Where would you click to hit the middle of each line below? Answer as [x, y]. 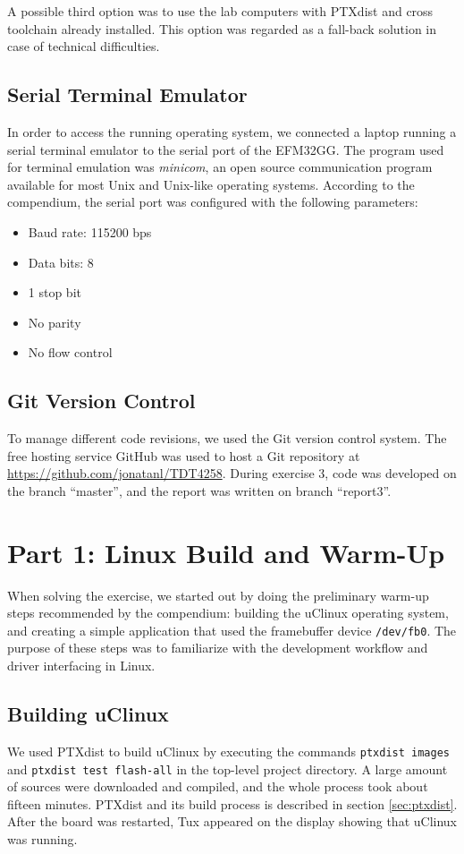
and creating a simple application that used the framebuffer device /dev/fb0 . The [232, 630]
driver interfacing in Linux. [81, 666]
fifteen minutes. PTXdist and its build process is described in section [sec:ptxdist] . [232, 803]
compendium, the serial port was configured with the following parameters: [213, 202]
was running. [42, 838]
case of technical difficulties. [84, 46]
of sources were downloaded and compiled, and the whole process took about [218, 786]
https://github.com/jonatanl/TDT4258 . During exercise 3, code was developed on [232, 473]
